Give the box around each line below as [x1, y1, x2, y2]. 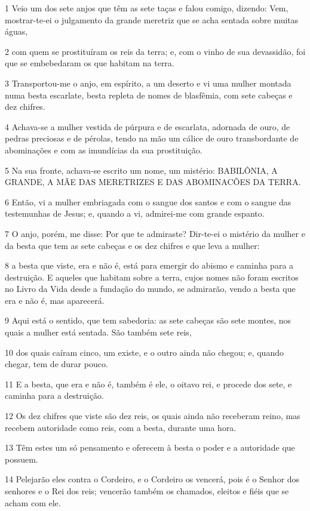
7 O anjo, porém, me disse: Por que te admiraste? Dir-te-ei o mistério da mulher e [5, 227, 305, 239]
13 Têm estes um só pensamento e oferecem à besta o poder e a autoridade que [5, 441, 295, 454]
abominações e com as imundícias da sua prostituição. [5, 143, 202, 156]
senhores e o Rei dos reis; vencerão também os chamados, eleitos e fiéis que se [5, 485, 289, 497]
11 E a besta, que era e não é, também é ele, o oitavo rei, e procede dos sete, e [5, 377, 292, 390]
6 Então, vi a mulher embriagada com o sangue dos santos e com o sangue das [5, 195, 291, 208]
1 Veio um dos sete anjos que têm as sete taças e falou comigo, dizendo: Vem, [5, 2, 288, 14]
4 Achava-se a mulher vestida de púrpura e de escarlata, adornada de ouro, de [5, 120, 290, 133]
